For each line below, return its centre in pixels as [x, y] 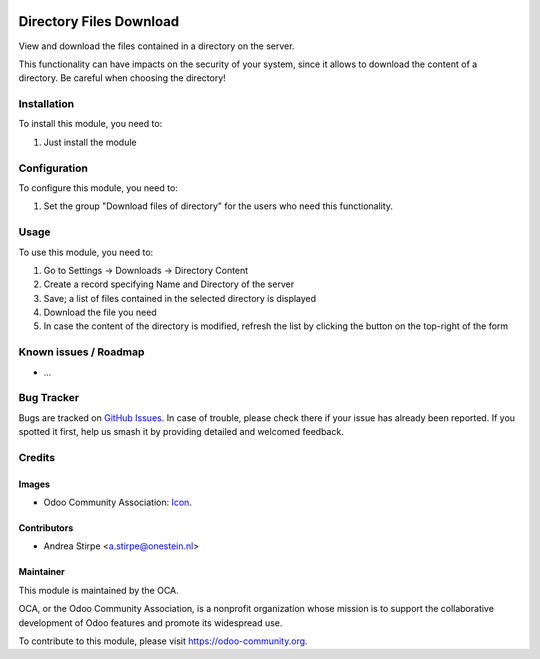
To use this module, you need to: [86, 252]
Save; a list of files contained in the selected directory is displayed [180, 298]
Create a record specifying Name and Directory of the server [169, 284]
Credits [36, 457]
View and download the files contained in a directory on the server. [156, 46]
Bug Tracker [49, 398]
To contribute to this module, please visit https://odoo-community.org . [163, 641]
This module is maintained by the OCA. [98, 590]
